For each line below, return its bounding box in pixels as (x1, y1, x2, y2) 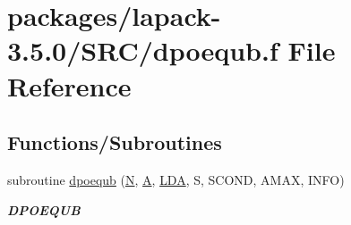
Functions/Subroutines (7, 129, 222, 156)
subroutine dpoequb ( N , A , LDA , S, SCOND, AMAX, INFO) (7, 170, 345, 188)
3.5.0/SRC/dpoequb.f (7, 32, 278, 69)
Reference (7, 67, 132, 104)
